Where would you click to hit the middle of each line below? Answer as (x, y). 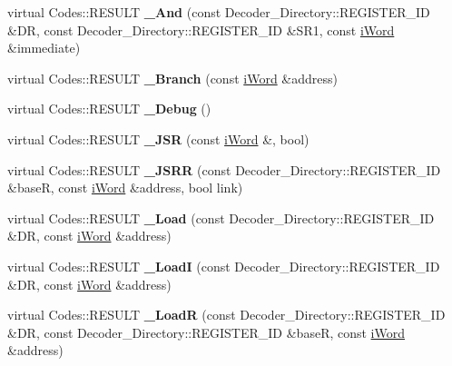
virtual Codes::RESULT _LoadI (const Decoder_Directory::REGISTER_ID (224, 266)
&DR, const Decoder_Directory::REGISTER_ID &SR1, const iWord (201, 30)
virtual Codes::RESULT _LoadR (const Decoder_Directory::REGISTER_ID (226, 315)
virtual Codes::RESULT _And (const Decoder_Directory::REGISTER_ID (219, 12)
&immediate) (44, 48)
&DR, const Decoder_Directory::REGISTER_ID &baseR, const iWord (206, 332)
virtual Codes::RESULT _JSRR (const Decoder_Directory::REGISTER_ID (224, 169)
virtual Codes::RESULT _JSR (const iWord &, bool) (158, 138)
